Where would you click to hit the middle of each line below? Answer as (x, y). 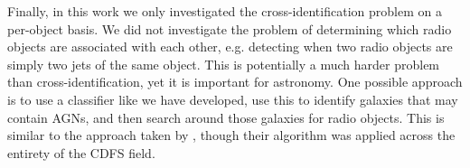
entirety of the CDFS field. (81, 152)
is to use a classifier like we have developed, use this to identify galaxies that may (233, 99)
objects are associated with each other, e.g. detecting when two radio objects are (230, 47)
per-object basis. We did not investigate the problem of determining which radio (230, 28)
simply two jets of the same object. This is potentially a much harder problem (224, 64)
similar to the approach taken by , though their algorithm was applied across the (231, 135)
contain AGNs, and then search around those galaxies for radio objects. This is (226, 117)
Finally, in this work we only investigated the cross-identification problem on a (225, 11)
